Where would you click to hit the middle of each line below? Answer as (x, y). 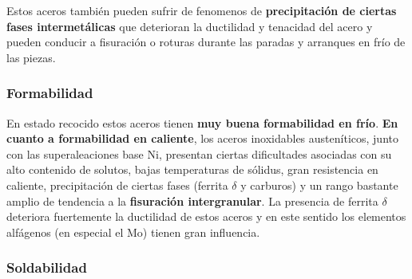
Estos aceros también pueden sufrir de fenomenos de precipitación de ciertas (202, 10)
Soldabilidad (47, 267)
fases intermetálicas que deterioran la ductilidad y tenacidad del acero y (190, 26)
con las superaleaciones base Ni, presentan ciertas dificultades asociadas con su (199, 153)
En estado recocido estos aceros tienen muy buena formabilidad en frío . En (202, 122)
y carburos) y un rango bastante (319, 185)
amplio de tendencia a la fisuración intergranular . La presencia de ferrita (192, 200)
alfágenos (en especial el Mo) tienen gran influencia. (133, 232)
